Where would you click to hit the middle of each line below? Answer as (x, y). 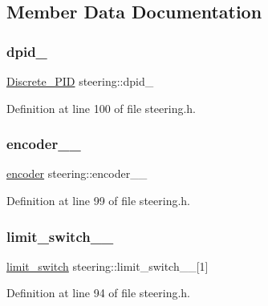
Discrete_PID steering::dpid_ (80, 81)
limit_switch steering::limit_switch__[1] (108, 266)
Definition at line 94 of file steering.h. (98, 293)
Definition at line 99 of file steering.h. (98, 200)
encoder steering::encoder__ (77, 173)
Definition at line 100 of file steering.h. (101, 108)
